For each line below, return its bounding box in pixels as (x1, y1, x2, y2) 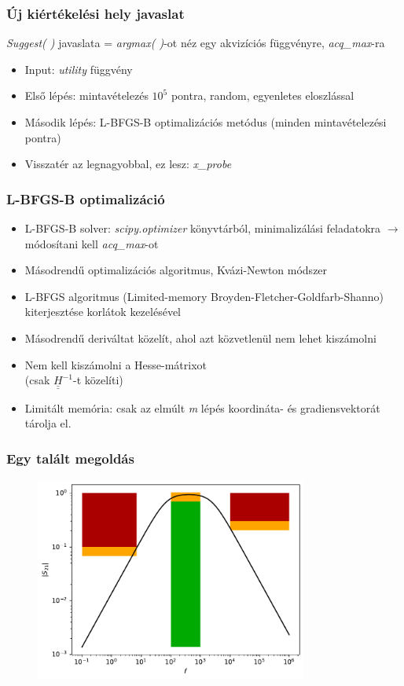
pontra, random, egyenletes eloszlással (171, 87, 354, 104)
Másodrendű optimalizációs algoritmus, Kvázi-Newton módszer (24, 262, 328, 278)
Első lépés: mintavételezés (24, 87, 149, 104)
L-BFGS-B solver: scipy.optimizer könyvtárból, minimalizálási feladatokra (24, 220, 381, 236)
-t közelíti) (72, 372, 123, 388)
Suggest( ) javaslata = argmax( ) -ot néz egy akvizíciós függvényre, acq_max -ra (6, 35, 385, 51)
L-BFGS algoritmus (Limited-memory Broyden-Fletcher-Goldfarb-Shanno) (24, 288, 384, 304)
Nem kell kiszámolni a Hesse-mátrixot (24, 356, 208, 372)
